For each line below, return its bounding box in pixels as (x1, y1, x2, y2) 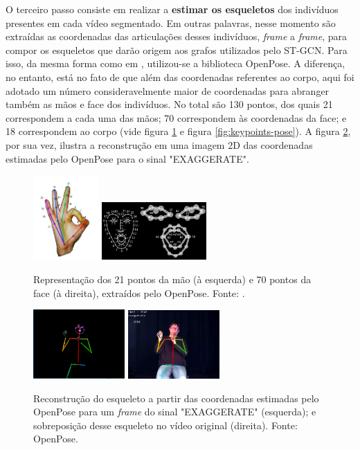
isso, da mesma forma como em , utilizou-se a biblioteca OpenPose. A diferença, (6, 56, 345, 71)
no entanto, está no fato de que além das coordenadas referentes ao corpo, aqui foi (6, 69, 354, 84)
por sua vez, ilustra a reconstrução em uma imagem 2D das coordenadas (6, 137, 313, 152)
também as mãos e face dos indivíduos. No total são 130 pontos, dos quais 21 (6, 97, 333, 111)
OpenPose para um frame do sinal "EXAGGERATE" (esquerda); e (33, 404, 316, 419)
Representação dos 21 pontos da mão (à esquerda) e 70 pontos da (33, 272, 312, 287)
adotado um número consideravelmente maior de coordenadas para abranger (6, 83, 330, 98)
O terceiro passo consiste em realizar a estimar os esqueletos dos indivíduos (6, 2, 339, 16)
